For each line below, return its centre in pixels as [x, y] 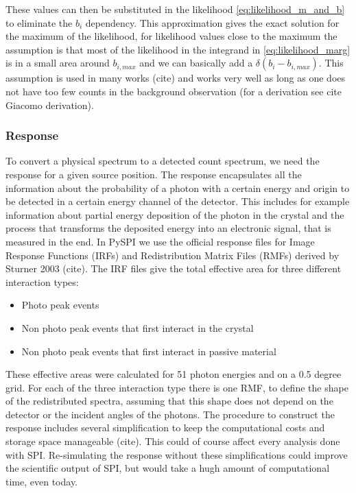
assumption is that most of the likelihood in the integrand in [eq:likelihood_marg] [178, 49]
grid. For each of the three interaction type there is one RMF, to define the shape [177, 387]
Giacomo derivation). [50, 105]
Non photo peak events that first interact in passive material [149, 351]
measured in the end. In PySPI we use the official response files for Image [160, 241]
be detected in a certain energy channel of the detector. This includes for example [178, 201]
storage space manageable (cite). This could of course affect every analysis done [173, 441]
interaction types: [42, 281]
